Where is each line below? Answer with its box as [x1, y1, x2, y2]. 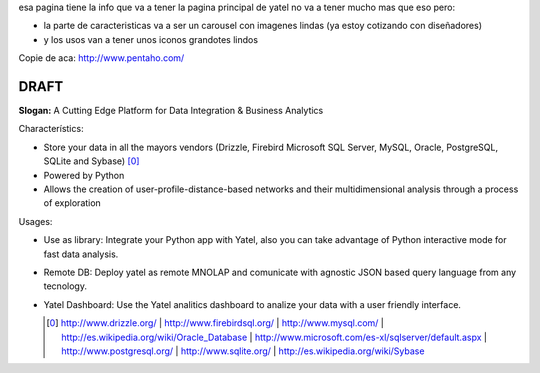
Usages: [18, 215, 53, 227]
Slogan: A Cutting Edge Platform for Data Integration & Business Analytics [18, 105, 324, 117]
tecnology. [43, 280, 87, 292]
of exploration [43, 197, 102, 209]
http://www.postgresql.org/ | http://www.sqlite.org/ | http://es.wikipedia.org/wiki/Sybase [61, 345, 425, 357]
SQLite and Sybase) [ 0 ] [43, 155, 140, 167]
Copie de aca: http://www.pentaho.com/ [18, 52, 185, 64]
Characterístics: [18, 123, 84, 135]
